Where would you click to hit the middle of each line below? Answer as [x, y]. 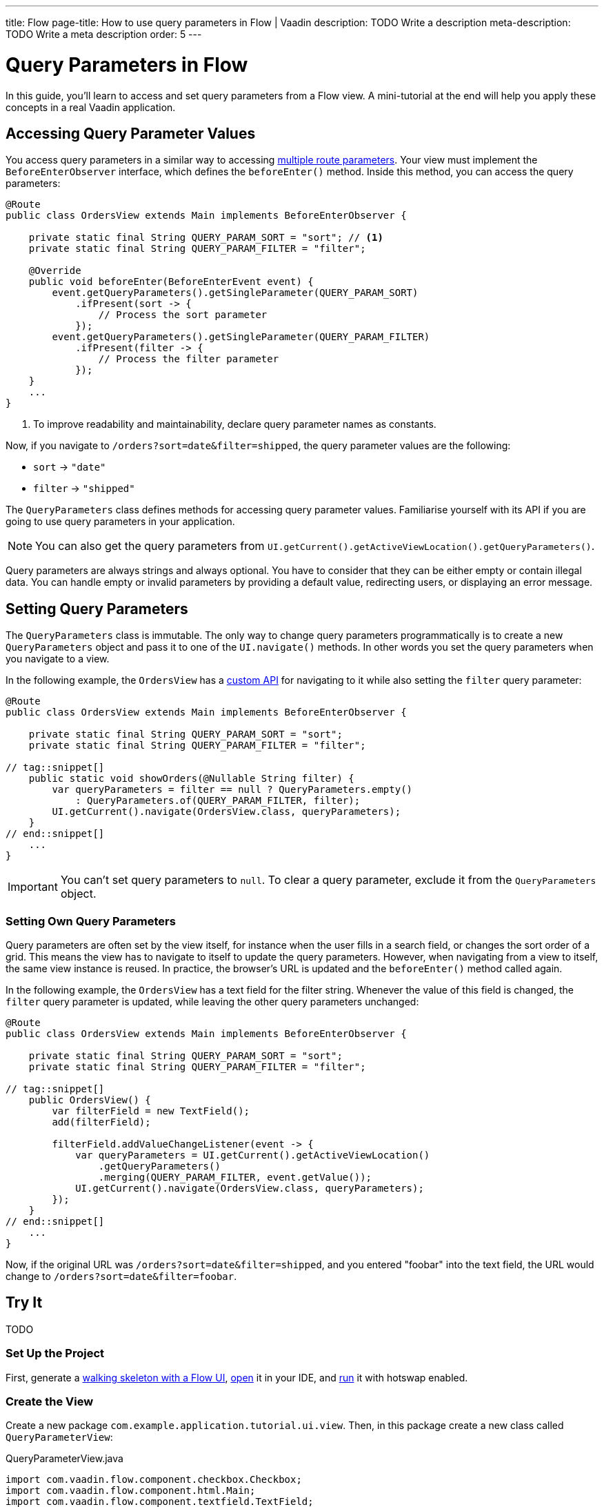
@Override [55, 271]
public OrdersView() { [90, 1100]
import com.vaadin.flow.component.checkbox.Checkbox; [154, 1480]
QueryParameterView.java [64, 1459]
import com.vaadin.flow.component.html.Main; [131, 1491]
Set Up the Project [55, 1353]
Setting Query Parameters [97, 609]
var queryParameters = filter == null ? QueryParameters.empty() [232, 790]
